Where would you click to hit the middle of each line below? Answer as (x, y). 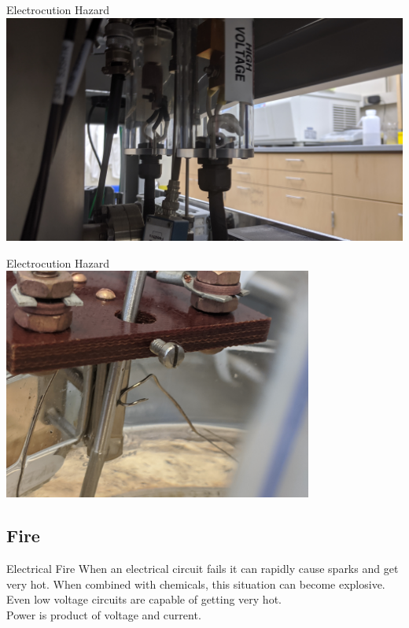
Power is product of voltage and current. (104, 614)
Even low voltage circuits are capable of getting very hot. (144, 599)
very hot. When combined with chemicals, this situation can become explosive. (196, 584)
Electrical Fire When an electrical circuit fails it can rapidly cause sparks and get (203, 569)
